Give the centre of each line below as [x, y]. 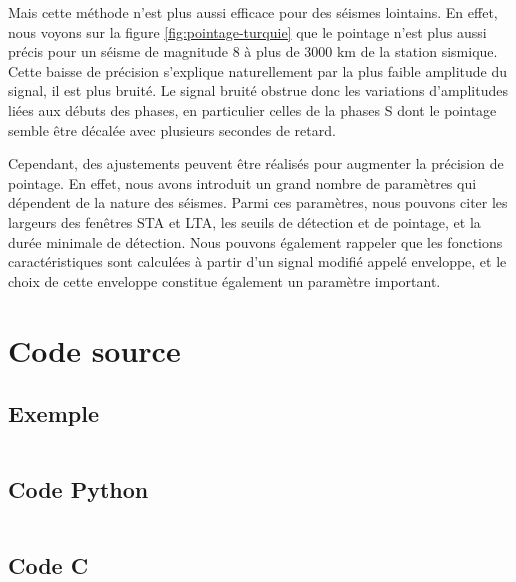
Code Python [78, 489]
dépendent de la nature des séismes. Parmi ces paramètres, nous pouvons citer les [258, 202]
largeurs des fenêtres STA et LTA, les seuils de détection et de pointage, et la [244, 221]
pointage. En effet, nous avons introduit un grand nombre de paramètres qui [242, 182]
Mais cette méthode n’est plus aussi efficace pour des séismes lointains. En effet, [253, 12]
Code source [94, 349]
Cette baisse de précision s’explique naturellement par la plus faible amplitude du [258, 70]
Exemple [53, 413]
